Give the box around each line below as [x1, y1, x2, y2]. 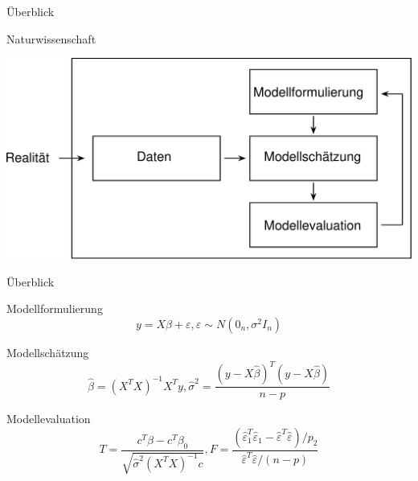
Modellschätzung [6, 344, 89, 360]
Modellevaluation [6, 410, 91, 427]
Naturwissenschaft [6, 30, 96, 47]
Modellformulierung [6, 300, 103, 317]
